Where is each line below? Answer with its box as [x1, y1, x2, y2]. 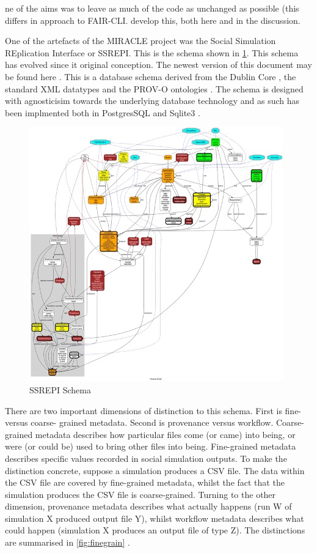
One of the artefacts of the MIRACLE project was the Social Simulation [5, 34, 276, 47]
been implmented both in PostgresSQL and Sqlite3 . [5, 106, 200, 119]
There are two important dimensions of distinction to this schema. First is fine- [5, 404, 302, 417]
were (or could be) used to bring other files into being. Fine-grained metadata [5, 440, 296, 453]
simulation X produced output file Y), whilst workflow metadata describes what [5, 511, 304, 524]
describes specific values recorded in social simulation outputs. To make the [5, 451, 287, 464]
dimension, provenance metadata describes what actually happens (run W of [5, 500, 292, 513]
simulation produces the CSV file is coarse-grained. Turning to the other [5, 488, 276, 500]
